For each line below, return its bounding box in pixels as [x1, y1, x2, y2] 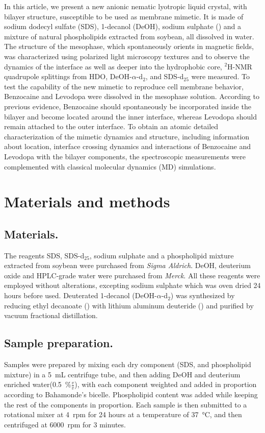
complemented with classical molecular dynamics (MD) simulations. [4, 161, 216, 172]
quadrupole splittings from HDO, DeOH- [4, 71, 132, 82]
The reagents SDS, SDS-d [4, 250, 85, 260]
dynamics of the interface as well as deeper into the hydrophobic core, [4, 61, 222, 71]
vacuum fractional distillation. [4, 310, 98, 321]
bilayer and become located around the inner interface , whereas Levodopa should [4, 111, 257, 122]
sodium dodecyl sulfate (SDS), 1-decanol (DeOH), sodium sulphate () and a [4, 21, 242, 32]
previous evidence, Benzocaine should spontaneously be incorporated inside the [4, 101, 251, 111]
